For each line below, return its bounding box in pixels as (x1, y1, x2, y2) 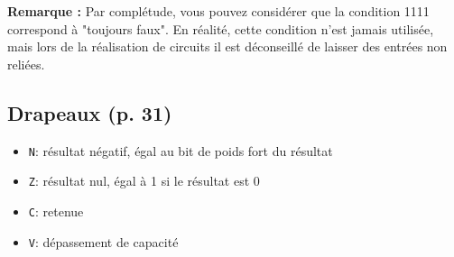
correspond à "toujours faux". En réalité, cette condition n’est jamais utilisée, (7, 19, 434, 38)
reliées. (7, 54, 45, 73)
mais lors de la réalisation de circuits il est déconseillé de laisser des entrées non (7, 37, 448, 56)
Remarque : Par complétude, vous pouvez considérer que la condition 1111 (7, 2, 430, 20)
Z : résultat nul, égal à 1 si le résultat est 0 (28, 171, 260, 190)
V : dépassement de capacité (28, 232, 179, 251)
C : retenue (28, 201, 84, 220)
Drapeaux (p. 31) (7, 98, 172, 126)
